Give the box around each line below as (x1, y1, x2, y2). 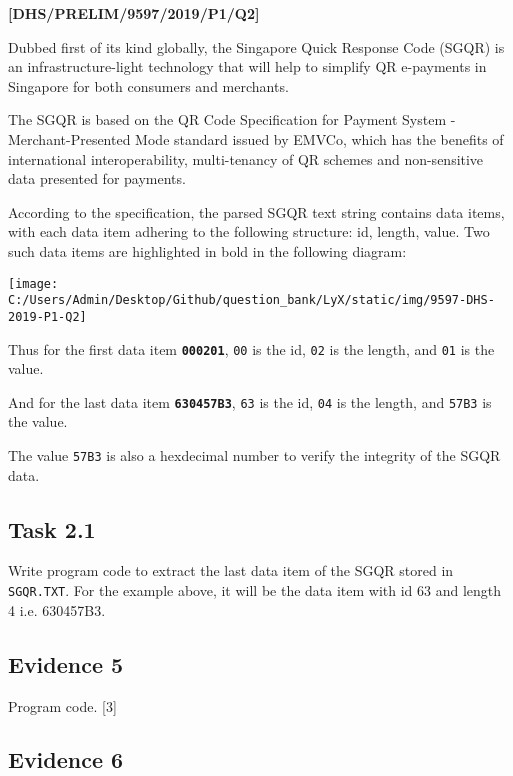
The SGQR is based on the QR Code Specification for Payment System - (8, 109, 456, 130)
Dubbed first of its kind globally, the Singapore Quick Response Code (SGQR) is (8, 36, 505, 57)
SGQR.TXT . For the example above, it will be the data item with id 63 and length (8, 580, 502, 601)
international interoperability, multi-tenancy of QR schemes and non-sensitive (8, 148, 484, 169)
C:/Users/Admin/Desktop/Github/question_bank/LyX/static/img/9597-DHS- (8, 293, 495, 308)
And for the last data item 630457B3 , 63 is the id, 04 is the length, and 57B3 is (8, 391, 492, 412)
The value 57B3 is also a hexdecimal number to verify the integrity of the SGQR (8, 445, 501, 465)
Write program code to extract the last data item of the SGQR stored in (8, 560, 454, 581)
